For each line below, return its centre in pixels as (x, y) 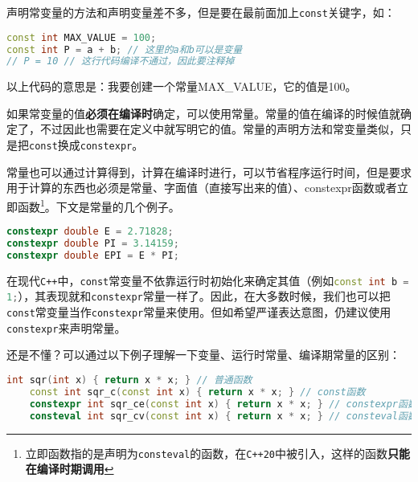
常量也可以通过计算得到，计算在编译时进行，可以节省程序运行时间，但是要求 (209, 172)
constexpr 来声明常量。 (66, 327)
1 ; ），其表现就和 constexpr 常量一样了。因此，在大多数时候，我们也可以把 (199, 296)
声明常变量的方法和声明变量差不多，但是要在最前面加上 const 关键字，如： (201, 12)
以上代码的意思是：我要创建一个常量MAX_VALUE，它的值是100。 (182, 86)
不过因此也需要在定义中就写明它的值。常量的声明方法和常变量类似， (220, 129)
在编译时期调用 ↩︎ (70, 469)
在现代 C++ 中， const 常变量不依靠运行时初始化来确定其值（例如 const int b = (208, 280)
